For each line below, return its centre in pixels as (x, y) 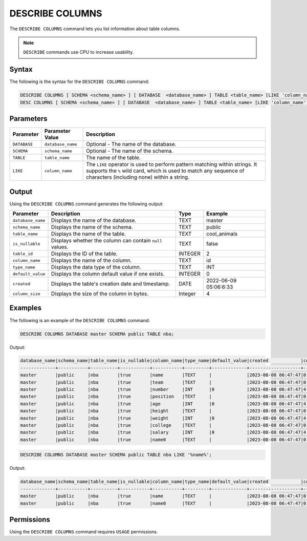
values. (60, 247)
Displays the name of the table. (89, 234)
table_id (23, 254)
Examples (26, 308)
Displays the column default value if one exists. (108, 274)
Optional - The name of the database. (131, 144)
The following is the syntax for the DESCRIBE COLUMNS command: (79, 81)
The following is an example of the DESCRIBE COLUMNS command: (80, 320)
